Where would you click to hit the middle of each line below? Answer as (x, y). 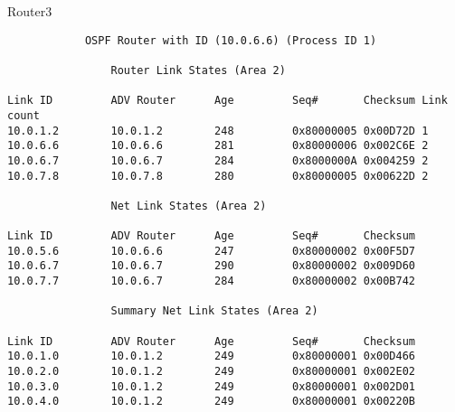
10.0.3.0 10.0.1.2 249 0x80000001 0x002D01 (212, 386)
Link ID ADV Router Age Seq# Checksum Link (227, 101)
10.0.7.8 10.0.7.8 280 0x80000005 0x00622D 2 (218, 176)
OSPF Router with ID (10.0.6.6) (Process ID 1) (231, 40)
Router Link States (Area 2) (198, 70)
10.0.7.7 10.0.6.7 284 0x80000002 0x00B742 (212, 281)
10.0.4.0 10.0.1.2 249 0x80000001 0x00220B (212, 402)
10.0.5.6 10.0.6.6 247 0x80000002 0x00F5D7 (212, 251)
